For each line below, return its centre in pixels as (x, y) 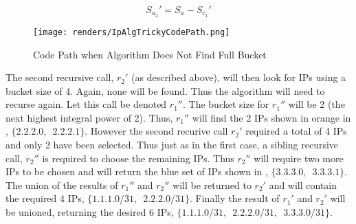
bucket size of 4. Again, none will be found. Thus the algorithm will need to (165, 90)
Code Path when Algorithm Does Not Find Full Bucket (150, 54)
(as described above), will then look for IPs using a (239, 77)
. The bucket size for (226, 104)
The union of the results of (62, 184)
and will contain (303, 184)
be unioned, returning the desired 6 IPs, (90, 212)
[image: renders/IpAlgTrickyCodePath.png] (132, 32)
